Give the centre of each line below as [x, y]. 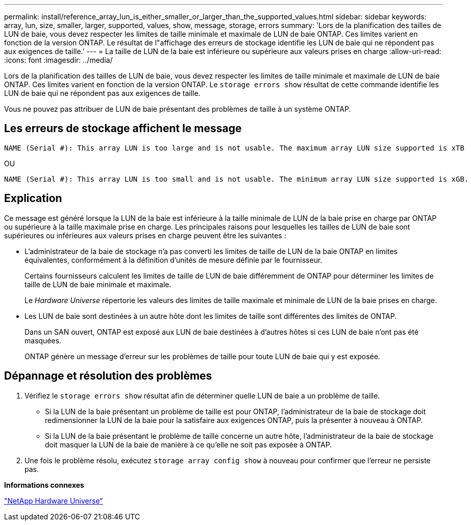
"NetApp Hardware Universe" [54, 501]
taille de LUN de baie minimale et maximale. [98, 284]
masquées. [43, 340]
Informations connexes [44, 485]
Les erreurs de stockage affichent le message [123, 129]
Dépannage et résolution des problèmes [108, 376]
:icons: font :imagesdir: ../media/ [58, 60]
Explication [33, 198]
